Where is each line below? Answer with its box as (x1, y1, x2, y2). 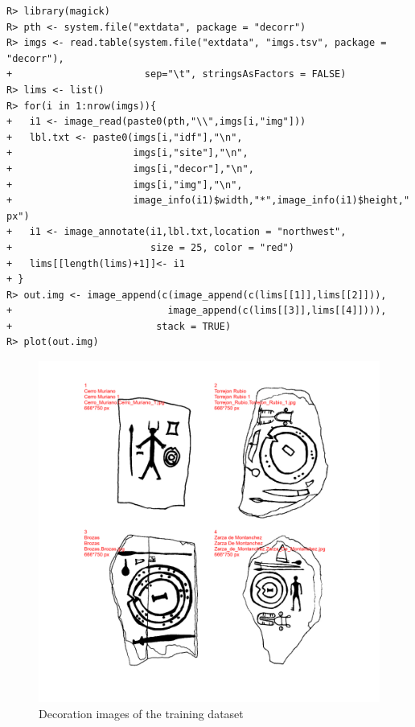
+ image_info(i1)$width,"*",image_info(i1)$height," (6, 195, 410, 207)
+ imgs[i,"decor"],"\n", (6, 162, 254, 175)
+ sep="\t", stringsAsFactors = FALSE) (6, 68, 347, 80)
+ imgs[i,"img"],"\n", (6, 179, 243, 191)
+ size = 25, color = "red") (6, 241, 294, 253)
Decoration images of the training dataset (39, 704, 244, 721)
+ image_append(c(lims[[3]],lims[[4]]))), (6, 305, 387, 317)
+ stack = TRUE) (6, 320, 232, 332)
